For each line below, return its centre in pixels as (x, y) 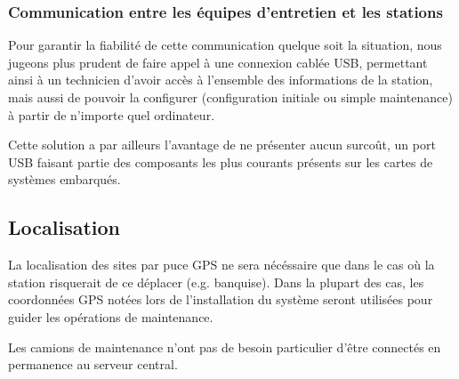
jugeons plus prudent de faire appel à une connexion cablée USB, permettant (218, 62)
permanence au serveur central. (93, 364)
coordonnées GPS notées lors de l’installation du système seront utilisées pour (221, 299)
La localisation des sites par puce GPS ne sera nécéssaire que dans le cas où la (221, 265)
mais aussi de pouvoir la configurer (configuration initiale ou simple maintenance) (230, 97)
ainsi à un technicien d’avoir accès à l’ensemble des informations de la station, (221, 80)
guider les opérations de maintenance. (111, 316)
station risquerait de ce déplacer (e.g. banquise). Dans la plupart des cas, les (216, 282)
